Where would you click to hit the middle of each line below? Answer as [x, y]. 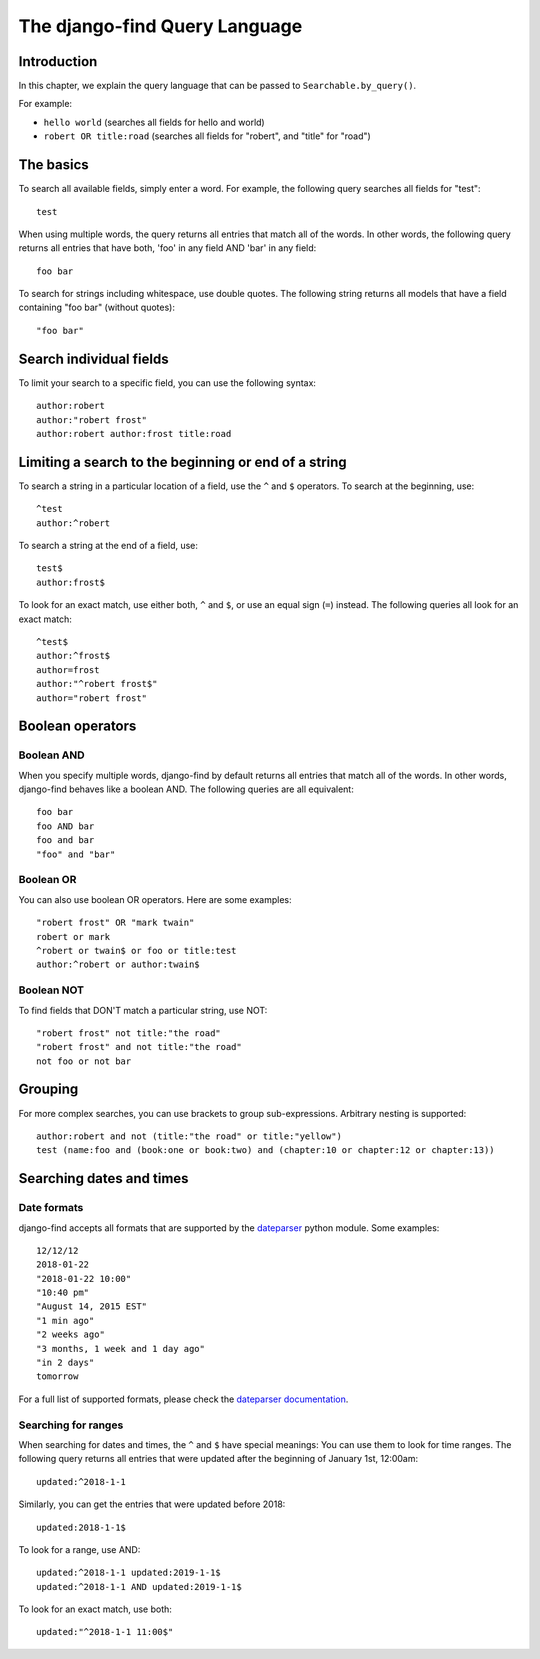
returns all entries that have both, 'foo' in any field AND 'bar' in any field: [167, 248]
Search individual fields [93, 358]
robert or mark [73, 936]
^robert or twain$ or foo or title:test [136, 950]
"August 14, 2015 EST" [92, 1306]
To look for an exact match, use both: [95, 1609]
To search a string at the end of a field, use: [108, 546]
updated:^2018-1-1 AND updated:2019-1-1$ [139, 1586]
